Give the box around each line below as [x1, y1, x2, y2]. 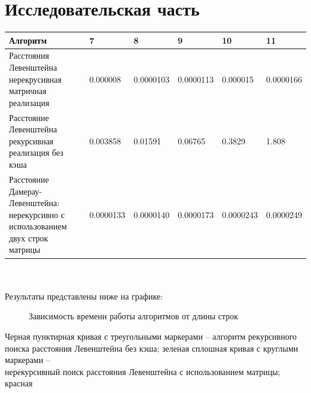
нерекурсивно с [9, 208, 65, 220]
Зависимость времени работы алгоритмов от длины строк [29, 310, 239, 322]
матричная [9, 84, 47, 97]
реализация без [9, 146, 63, 159]
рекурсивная [9, 134, 54, 147]
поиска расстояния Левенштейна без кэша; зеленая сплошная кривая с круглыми [5, 341, 298, 354]
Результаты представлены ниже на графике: [5, 289, 163, 302]
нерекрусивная [9, 72, 62, 85]
